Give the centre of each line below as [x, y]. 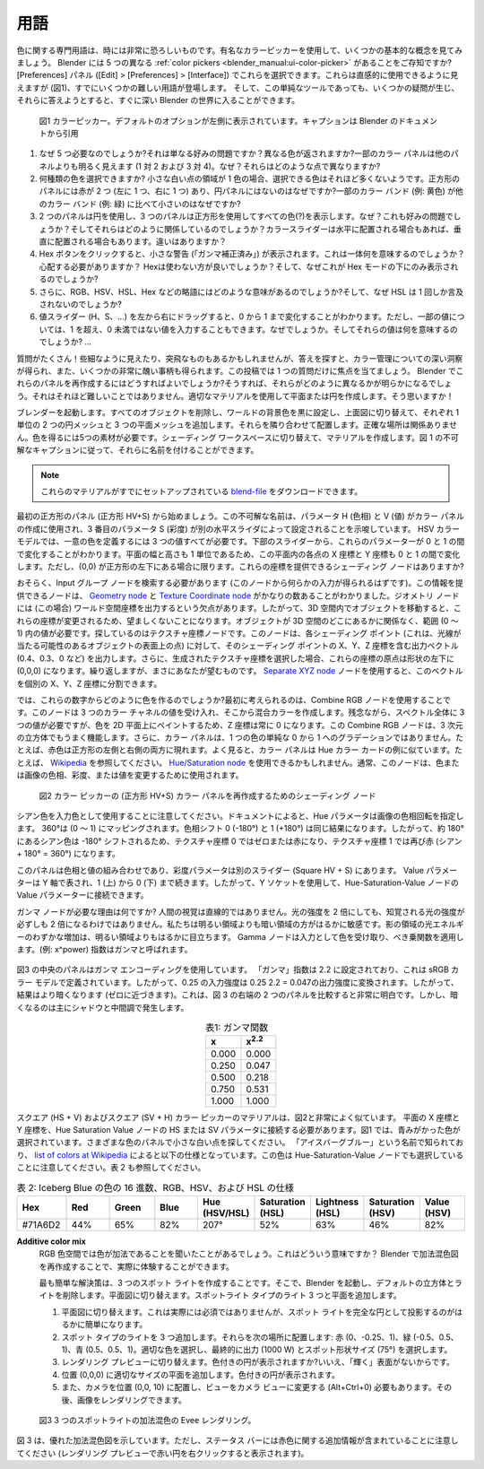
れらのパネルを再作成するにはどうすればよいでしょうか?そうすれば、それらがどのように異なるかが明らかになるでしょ [234, 383]
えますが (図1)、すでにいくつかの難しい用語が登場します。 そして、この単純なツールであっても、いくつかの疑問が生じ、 [238, 87]
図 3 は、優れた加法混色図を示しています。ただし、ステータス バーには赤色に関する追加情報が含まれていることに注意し [238, 1440]
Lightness [337, 1202]
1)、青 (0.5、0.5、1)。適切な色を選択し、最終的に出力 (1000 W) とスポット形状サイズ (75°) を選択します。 [257, 1350]
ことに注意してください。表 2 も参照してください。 [111, 1168]
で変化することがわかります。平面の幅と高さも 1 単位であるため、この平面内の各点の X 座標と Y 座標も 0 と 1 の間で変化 [238, 554]
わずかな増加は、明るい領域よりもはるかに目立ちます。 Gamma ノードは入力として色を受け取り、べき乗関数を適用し [248, 936]
